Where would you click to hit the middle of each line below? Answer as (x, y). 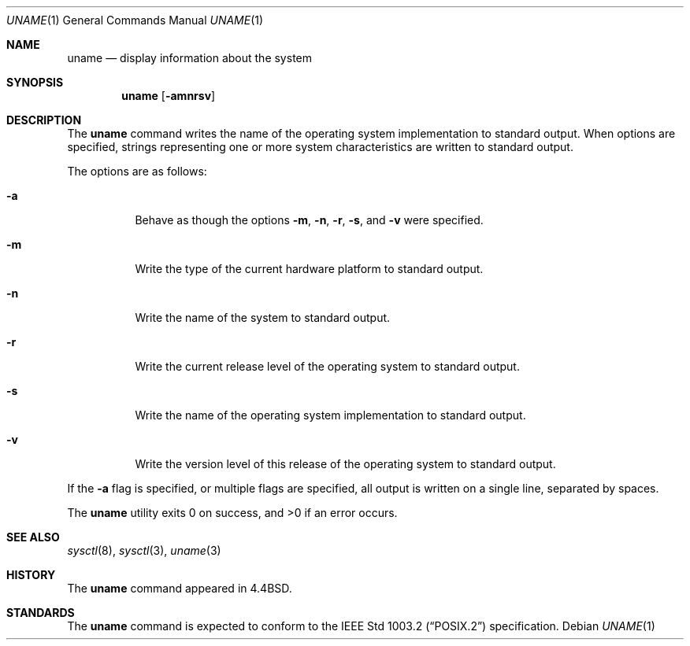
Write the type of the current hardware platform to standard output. (309, 269)
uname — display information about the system (189, 58)
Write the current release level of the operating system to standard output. (327, 366)
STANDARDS (41, 613)
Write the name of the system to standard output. (263, 317)
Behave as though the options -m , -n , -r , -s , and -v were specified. (309, 220)
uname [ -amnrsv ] (169, 96)
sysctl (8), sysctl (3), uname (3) (144, 550)
